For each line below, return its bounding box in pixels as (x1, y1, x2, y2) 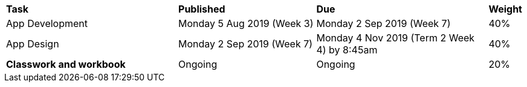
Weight (488, 3, 522, 15)
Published (178, 3, 225, 15)
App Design (6, 38, 59, 50)
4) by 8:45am (316, 44, 378, 56)
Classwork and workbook (6, 58, 126, 70)
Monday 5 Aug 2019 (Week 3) (178, 17, 314, 29)
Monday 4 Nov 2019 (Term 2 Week (316, 32, 475, 44)
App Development (6, 17, 88, 29)
